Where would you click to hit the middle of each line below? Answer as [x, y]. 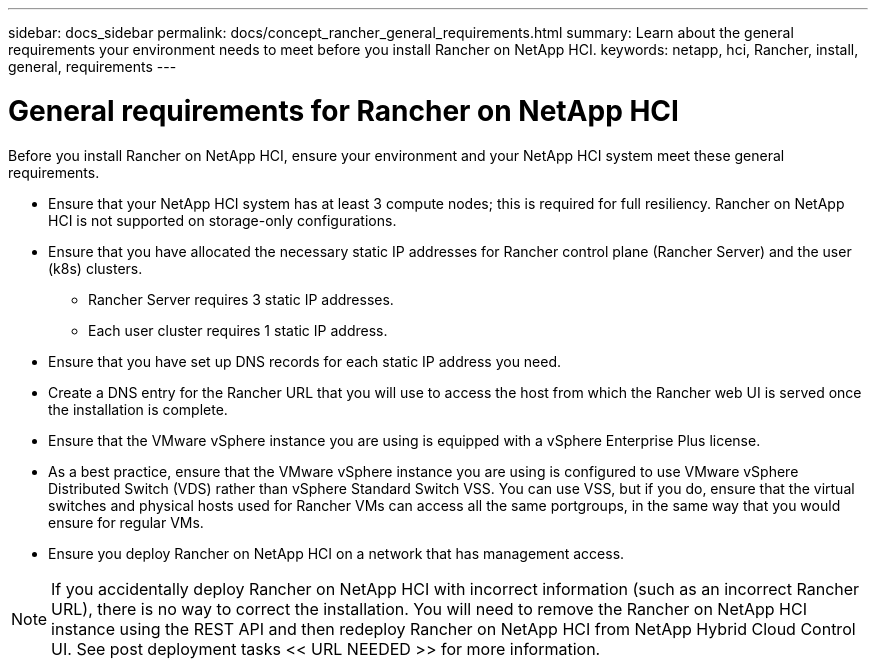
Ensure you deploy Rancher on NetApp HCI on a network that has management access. [336, 553]
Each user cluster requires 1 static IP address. [238, 330]
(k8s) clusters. [95, 268]
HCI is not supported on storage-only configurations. [222, 220]
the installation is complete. [138, 409]
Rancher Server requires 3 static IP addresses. [241, 299]
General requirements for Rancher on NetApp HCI [343, 110]
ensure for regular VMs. [126, 522]
